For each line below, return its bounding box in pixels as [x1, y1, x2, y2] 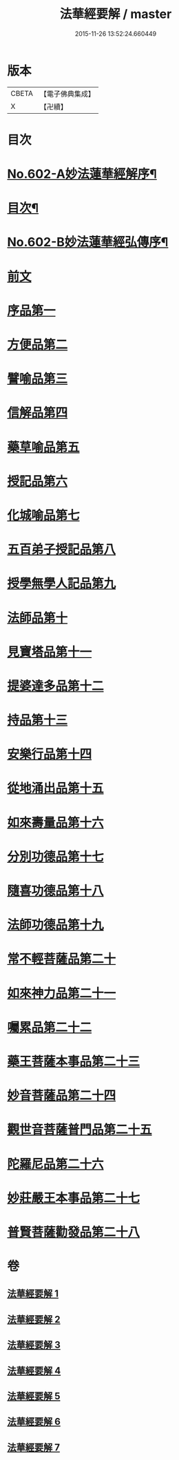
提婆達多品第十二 [7, 678, 105, 694]
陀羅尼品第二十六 [7, 1156, 105, 1172]
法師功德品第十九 [7, 917, 105, 933]
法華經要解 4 [7, 1365, 61, 1377]
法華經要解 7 [7, 1441, 61, 1453]
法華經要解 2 [7, 1313, 61, 1325]
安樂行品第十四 [7, 746, 92, 762]
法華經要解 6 [7, 1416, 61, 1428]
